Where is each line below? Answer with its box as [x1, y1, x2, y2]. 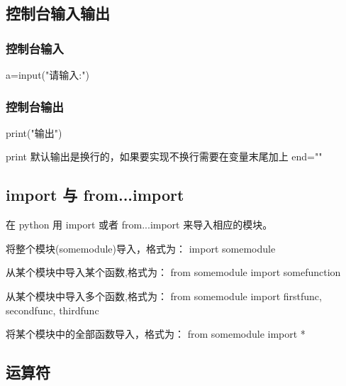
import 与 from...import [6, 184, 184, 206]
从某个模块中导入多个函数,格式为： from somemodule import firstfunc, [6, 288, 322, 303]
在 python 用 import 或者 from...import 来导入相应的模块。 [6, 217, 273, 232]
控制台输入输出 [6, 2, 110, 24]
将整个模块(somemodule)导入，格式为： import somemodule [6, 241, 276, 255]
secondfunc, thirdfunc [6, 302, 99, 317]
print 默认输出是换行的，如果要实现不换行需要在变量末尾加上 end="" [6, 149, 323, 164]
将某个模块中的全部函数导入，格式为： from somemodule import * [6, 326, 306, 341]
